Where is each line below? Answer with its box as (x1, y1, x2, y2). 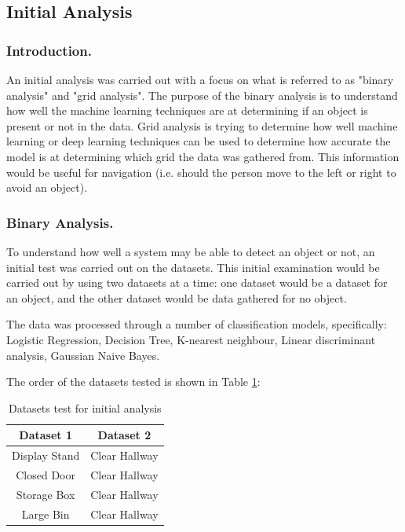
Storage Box (16, 486, 75, 502)
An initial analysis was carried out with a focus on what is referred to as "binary (6, 72, 394, 87)
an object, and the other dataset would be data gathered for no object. (6, 289, 347, 306)
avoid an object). (6, 179, 88, 196)
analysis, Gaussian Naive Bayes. (6, 347, 160, 363)
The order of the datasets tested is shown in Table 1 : (6, 373, 261, 390)
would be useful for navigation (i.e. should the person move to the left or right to (6, 163, 396, 180)
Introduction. (6, 40, 92, 60)
